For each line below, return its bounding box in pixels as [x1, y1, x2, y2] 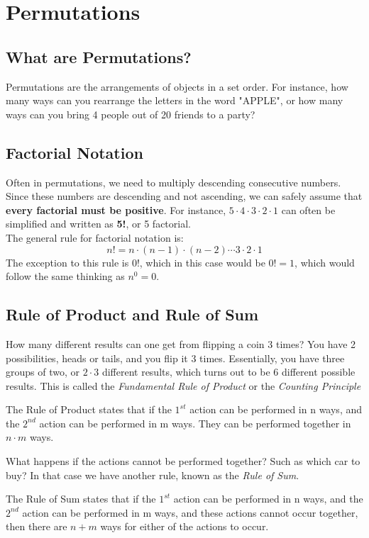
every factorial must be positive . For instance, [6, 202, 226, 217]
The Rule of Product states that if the [6, 402, 172, 417]
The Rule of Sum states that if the [6, 491, 156, 506]
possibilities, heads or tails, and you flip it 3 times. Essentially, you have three [6, 350, 345, 365]
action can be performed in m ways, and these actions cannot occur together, [22, 505, 358, 520]
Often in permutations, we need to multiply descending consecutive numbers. [6, 174, 341, 189]
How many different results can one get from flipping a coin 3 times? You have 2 [6, 336, 356, 351]
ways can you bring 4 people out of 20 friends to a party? [6, 106, 255, 121]
